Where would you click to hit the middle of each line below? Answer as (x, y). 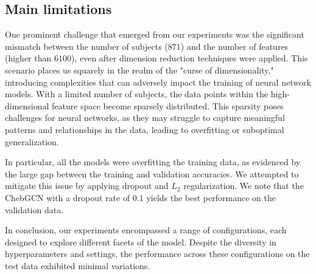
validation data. (34, 209)
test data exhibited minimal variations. (78, 265)
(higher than (28, 58)
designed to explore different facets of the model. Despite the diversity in (141, 241)
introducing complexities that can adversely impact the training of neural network (158, 82)
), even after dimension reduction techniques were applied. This (189, 58)
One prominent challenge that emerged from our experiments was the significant (155, 34)
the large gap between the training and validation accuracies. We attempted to (152, 173)
